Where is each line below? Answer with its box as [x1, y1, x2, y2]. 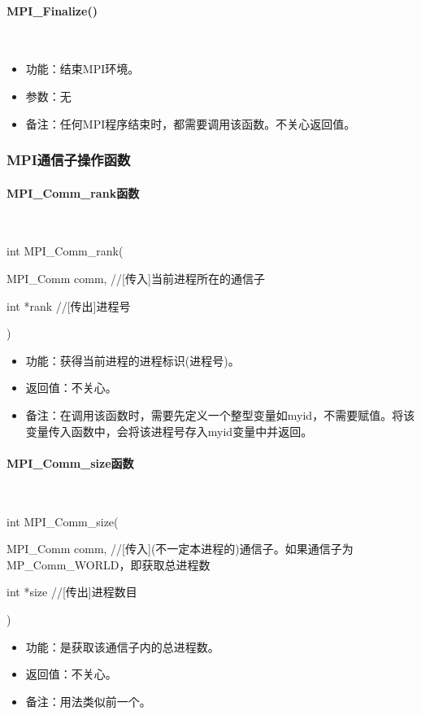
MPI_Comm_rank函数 [7, 184, 140, 201]
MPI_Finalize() [7, 2, 98, 19]
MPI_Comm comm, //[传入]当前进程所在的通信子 [7, 270, 265, 286]
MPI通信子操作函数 [7, 150, 131, 170]
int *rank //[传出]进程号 [7, 297, 131, 314]
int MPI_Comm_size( [7, 512, 119, 530]
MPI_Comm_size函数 [7, 454, 134, 471]
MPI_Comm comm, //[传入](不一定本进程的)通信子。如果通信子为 [7, 540, 354, 557]
